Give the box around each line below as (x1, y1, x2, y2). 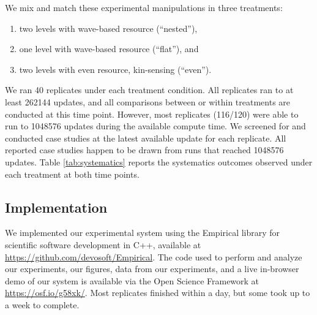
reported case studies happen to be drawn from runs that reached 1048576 (5, 143, 284, 156)
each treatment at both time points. (5, 167, 140, 180)
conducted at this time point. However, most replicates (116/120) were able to (5, 107, 299, 120)
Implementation (5, 197, 108, 216)
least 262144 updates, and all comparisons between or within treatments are (5, 95, 291, 108)
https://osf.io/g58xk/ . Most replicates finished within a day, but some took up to (5, 286, 310, 299)
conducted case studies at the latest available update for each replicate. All (5, 131, 286, 144)
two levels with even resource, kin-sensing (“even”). (19, 63, 212, 75)
